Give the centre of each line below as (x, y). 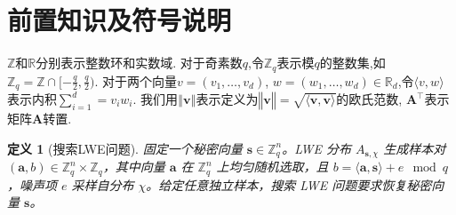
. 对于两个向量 (136, 80)
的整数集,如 (352, 63)
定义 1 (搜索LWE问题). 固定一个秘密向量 (125, 148)
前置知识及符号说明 (120, 20)
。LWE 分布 (316, 148)
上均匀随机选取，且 (272, 167)
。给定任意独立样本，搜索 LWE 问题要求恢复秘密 (289, 184)
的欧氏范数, (369, 99)
